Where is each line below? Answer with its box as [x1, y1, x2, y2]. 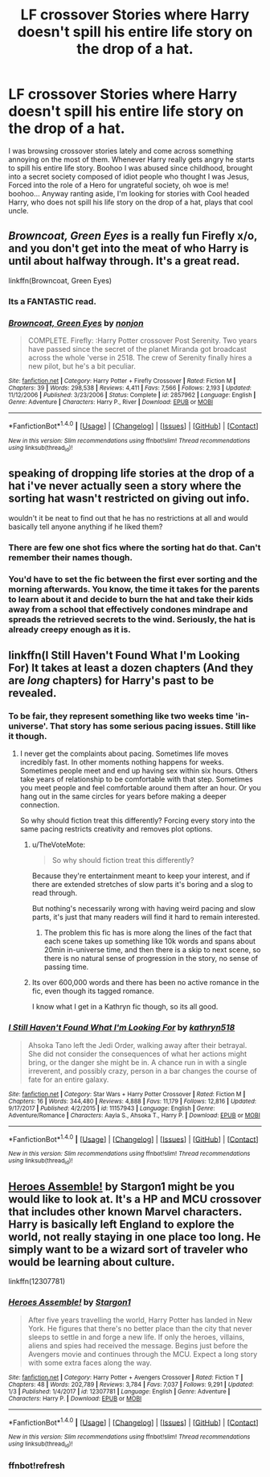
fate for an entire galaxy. [27, 1075, 109, 1084]
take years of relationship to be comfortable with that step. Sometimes [19, 774, 253, 784]
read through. [31, 888, 78, 898]
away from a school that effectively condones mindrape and [8, 604, 248, 615]
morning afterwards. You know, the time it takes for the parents [8, 584, 260, 595]
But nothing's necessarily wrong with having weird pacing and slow [31, 904, 256, 914]
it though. [8, 730, 47, 741]
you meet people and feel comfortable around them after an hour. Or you [19, 783, 261, 793]
